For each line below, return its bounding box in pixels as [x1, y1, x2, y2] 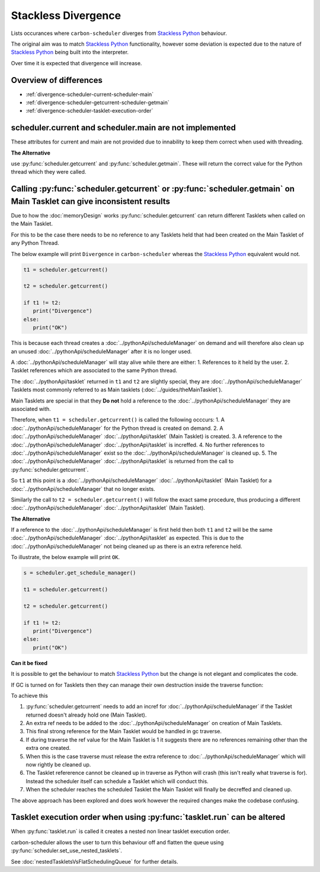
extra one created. [25, 745, 71, 752]
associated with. [11, 405, 52, 412]
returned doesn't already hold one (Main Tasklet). [25, 711, 147, 718]
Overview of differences [11, 75, 103, 85]
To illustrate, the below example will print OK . [11, 554, 120, 561]
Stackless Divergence [11, 9, 121, 22]
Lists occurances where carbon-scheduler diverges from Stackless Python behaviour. [11, 30, 228, 37]
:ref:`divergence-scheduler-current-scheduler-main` [25, 91, 154, 98]
